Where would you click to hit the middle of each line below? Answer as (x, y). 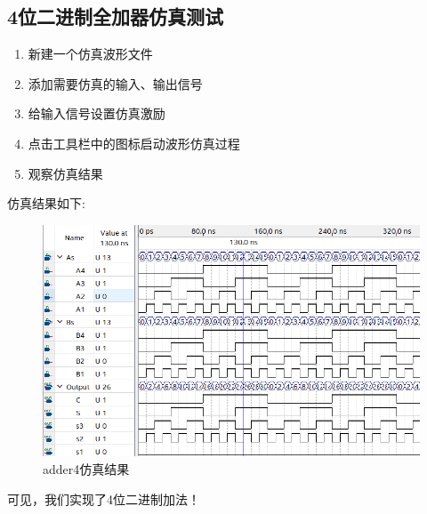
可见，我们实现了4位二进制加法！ (104, 498)
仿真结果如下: (46, 203)
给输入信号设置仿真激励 (97, 113)
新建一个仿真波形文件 (90, 54)
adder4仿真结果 (86, 469)
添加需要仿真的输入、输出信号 (115, 83)
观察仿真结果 (65, 173)
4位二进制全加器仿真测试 (116, 16)
